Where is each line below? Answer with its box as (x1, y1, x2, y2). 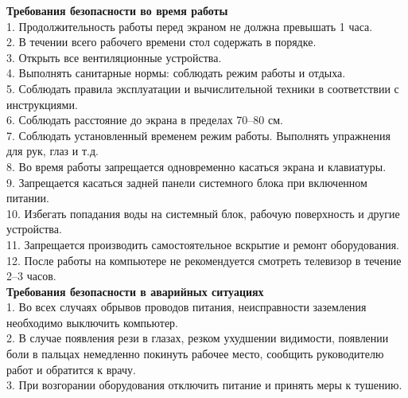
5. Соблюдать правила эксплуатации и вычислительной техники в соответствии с (6, 80, 399, 96)
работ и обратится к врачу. (6, 361, 136, 377)
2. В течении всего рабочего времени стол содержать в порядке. (6, 33, 317, 50)
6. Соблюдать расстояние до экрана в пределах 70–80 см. (6, 111, 283, 128)
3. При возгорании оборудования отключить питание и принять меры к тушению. (6, 377, 402, 393)
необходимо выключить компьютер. (6, 314, 178, 330)
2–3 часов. (6, 267, 56, 284)
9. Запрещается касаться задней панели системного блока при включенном (6, 174, 367, 190)
